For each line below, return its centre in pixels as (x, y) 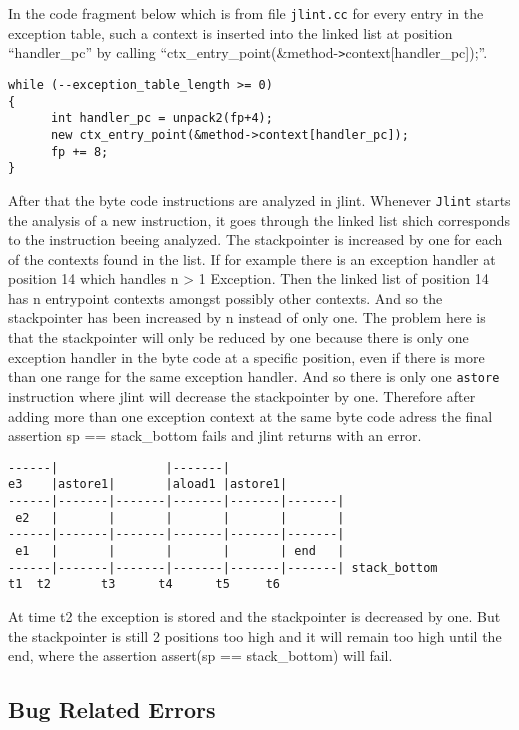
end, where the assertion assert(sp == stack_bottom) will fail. (200, 655)
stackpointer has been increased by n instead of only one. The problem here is (247, 317)
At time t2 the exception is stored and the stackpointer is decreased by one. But (254, 615)
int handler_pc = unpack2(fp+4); (161, 118)
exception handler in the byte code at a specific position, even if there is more (246, 356)
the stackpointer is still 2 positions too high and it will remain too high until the (255, 635)
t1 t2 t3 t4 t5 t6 (144, 584)
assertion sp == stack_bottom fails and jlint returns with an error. (215, 435)
